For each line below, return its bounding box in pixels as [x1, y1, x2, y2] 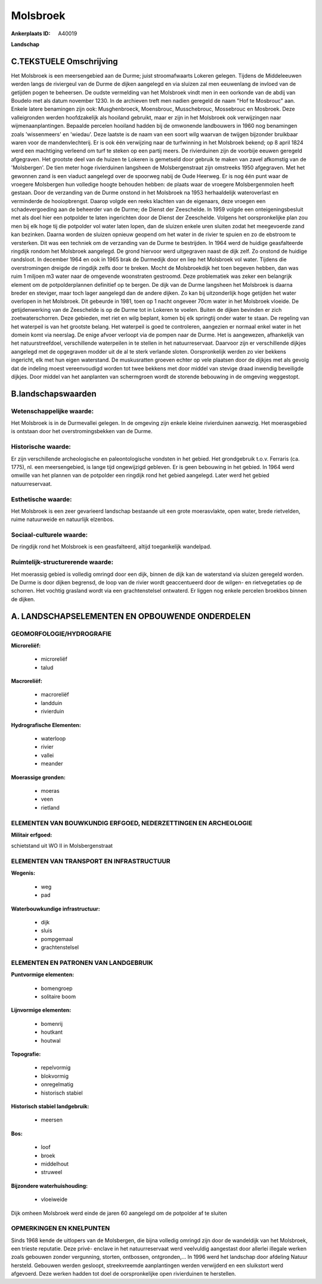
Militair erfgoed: [11, 831, 52, 838]
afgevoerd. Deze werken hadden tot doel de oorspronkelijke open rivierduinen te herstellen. [11, 1270, 237, 1277]
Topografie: [11, 1050, 41, 1058]
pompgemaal [41, 935, 73, 942]
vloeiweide [41, 1196, 68, 1203]
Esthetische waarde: [11, 495, 72, 503]
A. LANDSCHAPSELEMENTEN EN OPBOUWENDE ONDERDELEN [11, 611, 251, 621]
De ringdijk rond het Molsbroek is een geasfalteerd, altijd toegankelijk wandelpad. [11, 543, 212, 550]
